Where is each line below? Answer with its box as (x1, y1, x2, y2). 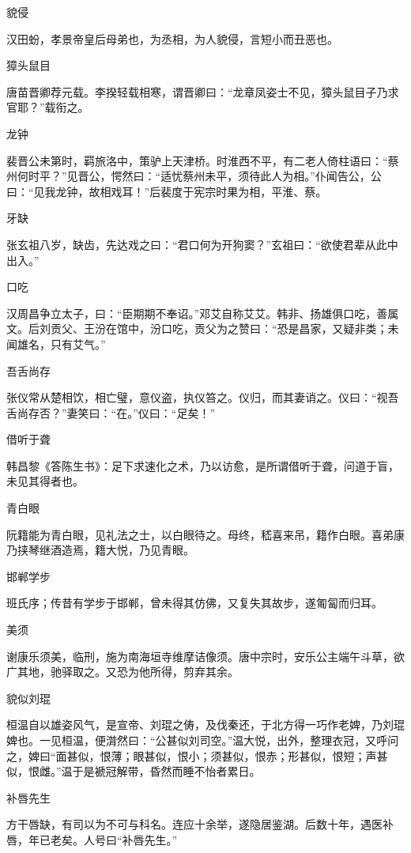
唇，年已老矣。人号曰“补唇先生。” (6, 831, 178, 847)
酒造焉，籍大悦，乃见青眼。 (50, 542, 194, 558)
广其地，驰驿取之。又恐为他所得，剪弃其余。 (6, 663, 239, 680)
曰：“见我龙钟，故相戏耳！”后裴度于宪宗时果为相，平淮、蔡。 (6, 183, 327, 199)
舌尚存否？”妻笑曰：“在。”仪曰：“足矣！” (6, 404, 216, 421)
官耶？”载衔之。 (6, 99, 89, 115)
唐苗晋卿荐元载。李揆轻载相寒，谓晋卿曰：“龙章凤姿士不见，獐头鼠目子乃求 (6, 83, 399, 100)
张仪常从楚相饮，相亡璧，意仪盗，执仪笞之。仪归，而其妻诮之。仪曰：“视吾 (6, 389, 399, 406)
